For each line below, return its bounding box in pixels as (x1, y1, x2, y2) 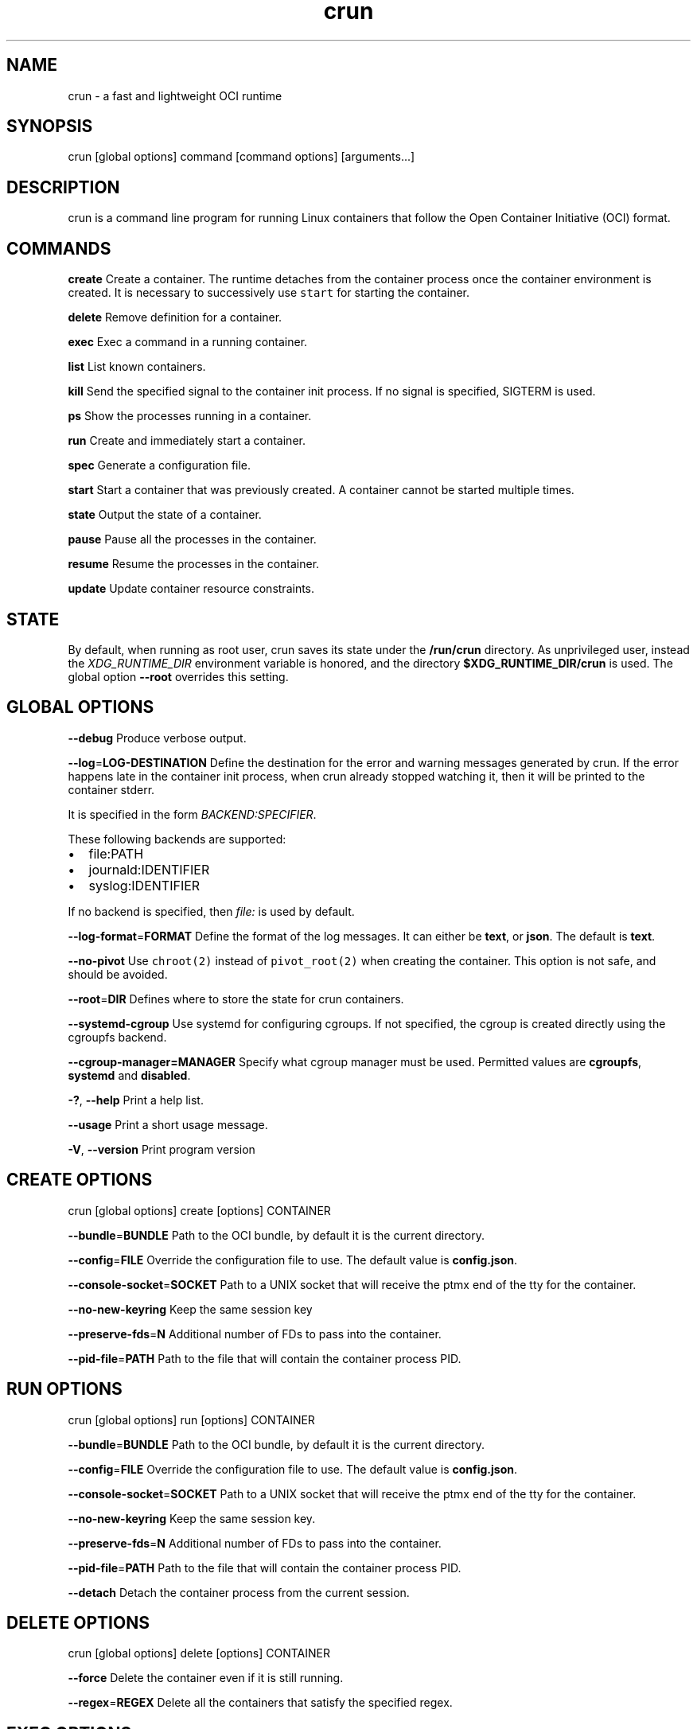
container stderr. (68, 782, 155, 796)
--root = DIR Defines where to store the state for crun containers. (68, 991, 404, 1006)
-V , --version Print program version (68, 1142, 255, 1156)
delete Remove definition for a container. (68, 310, 282, 325)
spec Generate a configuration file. (68, 458, 251, 473)
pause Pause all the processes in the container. (68, 532, 317, 547)
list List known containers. (68, 360, 206, 374)
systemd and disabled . (68, 1068, 191, 1082)
